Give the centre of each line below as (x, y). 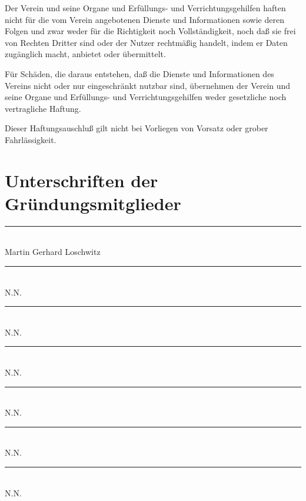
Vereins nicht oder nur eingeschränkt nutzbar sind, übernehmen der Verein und (148, 85)
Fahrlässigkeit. (31, 139)
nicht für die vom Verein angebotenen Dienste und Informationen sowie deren (144, 19)
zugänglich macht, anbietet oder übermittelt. (85, 54)
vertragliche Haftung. (43, 108)
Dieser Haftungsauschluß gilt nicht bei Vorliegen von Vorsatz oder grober (137, 128)
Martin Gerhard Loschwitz (53, 252)
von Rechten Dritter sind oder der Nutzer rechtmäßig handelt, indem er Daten (146, 42)
